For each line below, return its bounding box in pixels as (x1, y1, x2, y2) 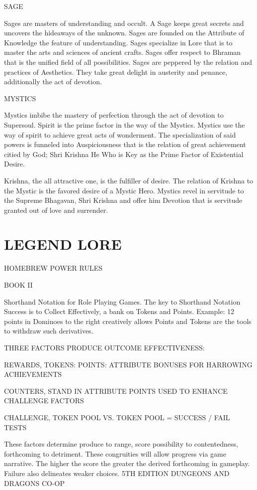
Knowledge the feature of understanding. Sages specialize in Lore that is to (4, 37, 233, 47)
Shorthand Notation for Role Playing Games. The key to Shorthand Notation (4, 296, 241, 307)
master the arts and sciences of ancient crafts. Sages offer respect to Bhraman (4, 47, 241, 57)
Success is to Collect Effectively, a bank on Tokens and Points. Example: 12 (4, 306, 234, 317)
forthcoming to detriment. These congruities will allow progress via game (4, 448, 226, 459)
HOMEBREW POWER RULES (4, 263, 102, 273)
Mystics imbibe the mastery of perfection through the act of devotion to (4, 110, 224, 120)
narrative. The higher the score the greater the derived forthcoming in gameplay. (4, 458, 250, 469)
